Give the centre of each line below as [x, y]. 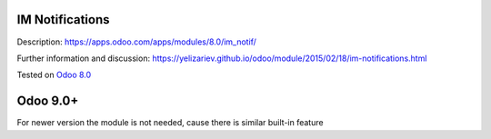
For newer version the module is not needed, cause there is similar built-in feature [170, 123]
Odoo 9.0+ [48, 101]
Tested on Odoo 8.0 [54, 75]
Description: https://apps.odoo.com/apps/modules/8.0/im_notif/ [136, 42]
